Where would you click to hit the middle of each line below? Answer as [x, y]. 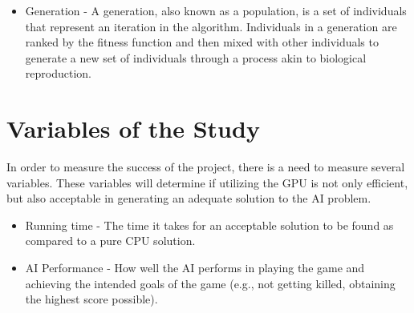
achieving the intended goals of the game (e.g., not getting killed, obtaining [210, 283]
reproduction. [58, 73]
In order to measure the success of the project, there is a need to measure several [206, 167]
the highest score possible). [91, 299]
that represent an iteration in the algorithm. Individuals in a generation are [211, 26]
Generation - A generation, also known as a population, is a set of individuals [216, 10]
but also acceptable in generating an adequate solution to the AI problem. [189, 198]
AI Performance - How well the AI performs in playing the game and [195, 268]
